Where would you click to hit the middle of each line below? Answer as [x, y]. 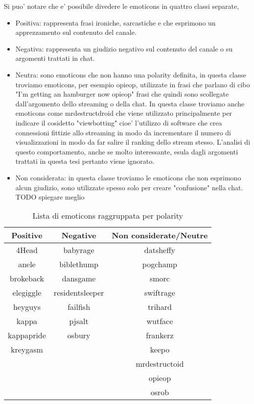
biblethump [79, 264]
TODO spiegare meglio [50, 197]
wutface [160, 321]
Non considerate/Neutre [160, 235]
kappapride [27, 335]
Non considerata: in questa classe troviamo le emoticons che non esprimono [128, 177]
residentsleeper [79, 292]
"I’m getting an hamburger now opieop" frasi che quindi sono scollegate [122, 94]
